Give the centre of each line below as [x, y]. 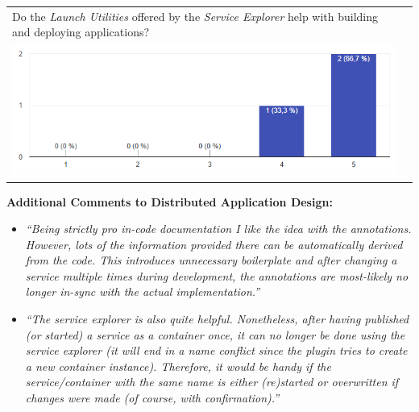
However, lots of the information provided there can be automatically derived [214, 244]
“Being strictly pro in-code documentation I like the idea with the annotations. [218, 229]
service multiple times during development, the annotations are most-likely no [217, 275]
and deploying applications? [81, 32]
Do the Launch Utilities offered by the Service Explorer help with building [195, 16]
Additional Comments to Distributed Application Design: [170, 201]
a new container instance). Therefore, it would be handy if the [178, 366]
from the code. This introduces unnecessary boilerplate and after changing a [211, 260]
